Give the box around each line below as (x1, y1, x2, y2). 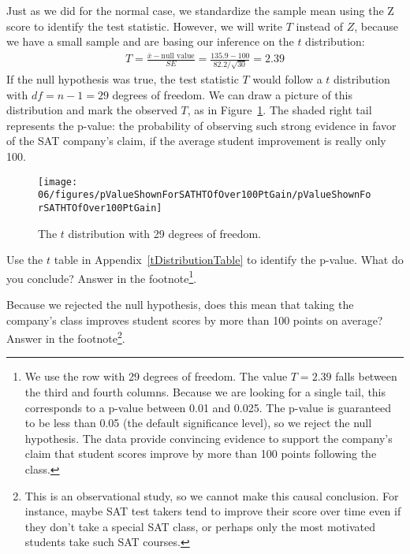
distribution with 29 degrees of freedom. (68, 225, 262, 241)
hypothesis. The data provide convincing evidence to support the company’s (24, 429, 393, 446)
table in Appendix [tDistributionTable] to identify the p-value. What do (54, 251, 404, 268)
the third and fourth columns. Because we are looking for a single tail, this (24, 384, 386, 400)
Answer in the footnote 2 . (6, 328, 125, 346)
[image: (38, 176, 78, 188)
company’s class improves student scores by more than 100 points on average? (6, 311, 383, 328)
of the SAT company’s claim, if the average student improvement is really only (6, 132, 386, 149)
